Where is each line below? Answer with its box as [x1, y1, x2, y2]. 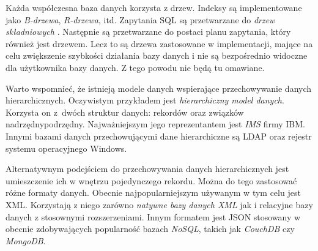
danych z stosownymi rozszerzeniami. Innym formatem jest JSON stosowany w [6, 210, 301, 223]
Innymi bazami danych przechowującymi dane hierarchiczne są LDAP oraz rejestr [6, 129, 312, 142]
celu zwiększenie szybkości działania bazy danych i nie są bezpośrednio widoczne [6, 49, 308, 62]
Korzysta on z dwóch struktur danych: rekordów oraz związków [6, 105, 244, 118]
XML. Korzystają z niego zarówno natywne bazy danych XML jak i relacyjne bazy [6, 198, 313, 211]
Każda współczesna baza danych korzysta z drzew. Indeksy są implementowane [6, 1, 302, 13]
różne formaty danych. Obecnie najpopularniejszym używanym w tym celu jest [6, 186, 301, 199]
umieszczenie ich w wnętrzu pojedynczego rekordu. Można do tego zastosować [6, 174, 297, 187]
